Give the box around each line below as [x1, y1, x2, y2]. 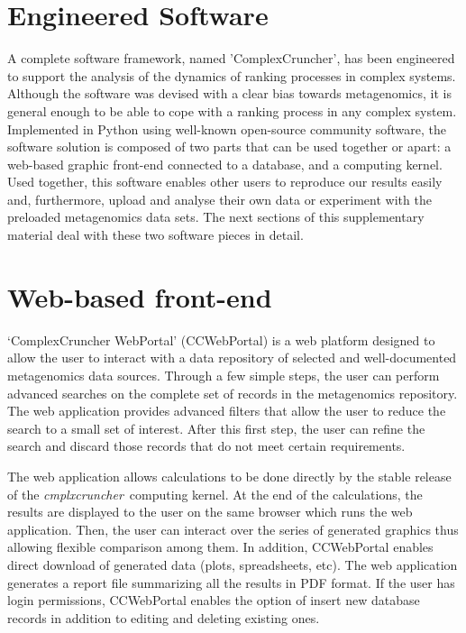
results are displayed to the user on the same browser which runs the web [7, 502, 413, 521]
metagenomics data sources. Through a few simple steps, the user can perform [7, 365, 440, 384]
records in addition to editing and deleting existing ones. [7, 608, 320, 627]
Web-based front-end [7, 278, 272, 315]
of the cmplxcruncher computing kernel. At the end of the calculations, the [7, 484, 423, 503]
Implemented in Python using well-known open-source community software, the [7, 119, 446, 138]
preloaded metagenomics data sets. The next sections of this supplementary [7, 207, 425, 226]
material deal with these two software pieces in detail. [7, 225, 304, 244]
